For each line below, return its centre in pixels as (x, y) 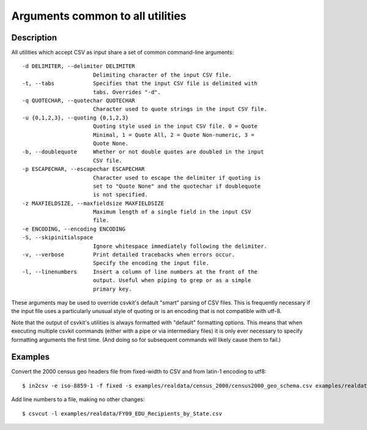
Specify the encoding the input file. (151, 263)
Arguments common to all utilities (99, 16)
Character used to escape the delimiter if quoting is (177, 178)
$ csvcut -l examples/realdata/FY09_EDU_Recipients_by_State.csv (122, 413)
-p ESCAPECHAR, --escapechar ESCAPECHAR (83, 169)
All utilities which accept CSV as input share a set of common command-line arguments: (123, 53)
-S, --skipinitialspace (58, 238)
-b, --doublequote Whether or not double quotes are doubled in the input (143, 152)
